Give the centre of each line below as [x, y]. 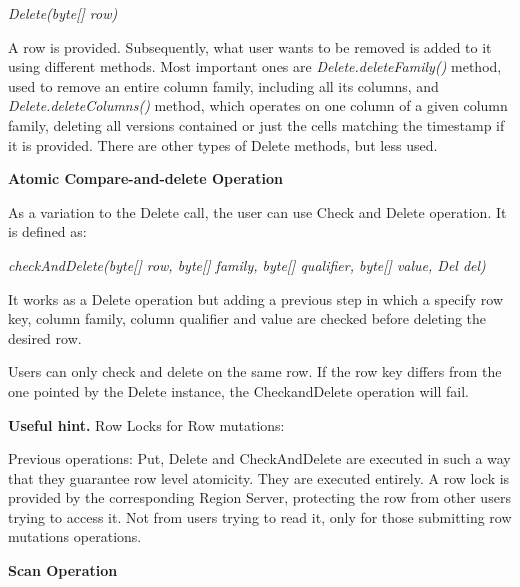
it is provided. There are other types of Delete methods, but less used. [223, 144]
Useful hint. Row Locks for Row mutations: [146, 424]
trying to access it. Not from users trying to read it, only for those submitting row [260, 516]
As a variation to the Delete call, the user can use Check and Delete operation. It [257, 211]
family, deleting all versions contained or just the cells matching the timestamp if [256, 124]
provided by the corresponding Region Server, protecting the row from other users [259, 497]
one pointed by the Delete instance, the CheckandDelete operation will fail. [238, 390]
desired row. [45, 337]
